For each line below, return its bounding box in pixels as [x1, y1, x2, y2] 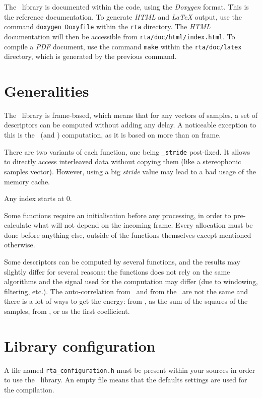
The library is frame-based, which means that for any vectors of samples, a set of [4, 109, 258, 120]
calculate [4, 220, 31, 230]
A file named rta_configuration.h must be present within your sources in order [4, 364, 255, 375]
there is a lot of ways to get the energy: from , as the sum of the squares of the [4, 296, 248, 306]
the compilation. [4, 384, 54, 394]
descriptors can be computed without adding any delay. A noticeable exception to [4, 119, 256, 130]
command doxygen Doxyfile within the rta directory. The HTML [4, 21, 211, 32]
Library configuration [4, 335, 156, 356]
